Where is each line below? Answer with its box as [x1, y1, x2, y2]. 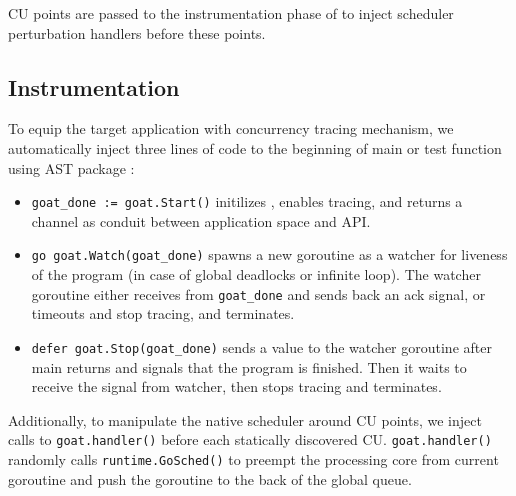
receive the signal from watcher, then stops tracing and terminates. [31, 376, 442, 397]
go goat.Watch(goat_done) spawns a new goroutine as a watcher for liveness [31, 244, 508, 265]
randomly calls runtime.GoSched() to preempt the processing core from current [8, 449, 499, 470]
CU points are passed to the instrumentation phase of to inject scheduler [8, 3, 454, 23]
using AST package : [8, 157, 135, 178]
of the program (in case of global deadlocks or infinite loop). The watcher [31, 264, 481, 285]
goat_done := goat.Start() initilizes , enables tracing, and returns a [31, 191, 463, 212]
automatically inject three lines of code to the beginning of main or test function [8, 137, 502, 158]
